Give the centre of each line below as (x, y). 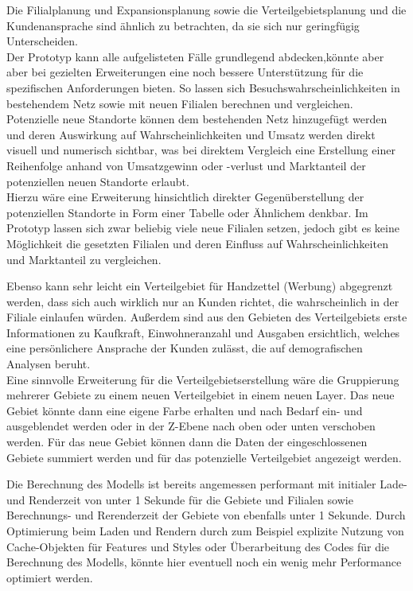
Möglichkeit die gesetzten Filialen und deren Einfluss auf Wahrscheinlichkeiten (197, 243)
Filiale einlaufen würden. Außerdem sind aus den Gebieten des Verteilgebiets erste (207, 317)
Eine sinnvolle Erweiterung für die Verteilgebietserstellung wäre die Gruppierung (203, 379)
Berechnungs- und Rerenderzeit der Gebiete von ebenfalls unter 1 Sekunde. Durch (206, 515)
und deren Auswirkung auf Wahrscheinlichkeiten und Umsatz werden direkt (191, 134)
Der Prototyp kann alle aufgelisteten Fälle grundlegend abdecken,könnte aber (195, 56)
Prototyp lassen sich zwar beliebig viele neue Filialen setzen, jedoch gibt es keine (203, 228)
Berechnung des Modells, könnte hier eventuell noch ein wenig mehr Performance (204, 562)
